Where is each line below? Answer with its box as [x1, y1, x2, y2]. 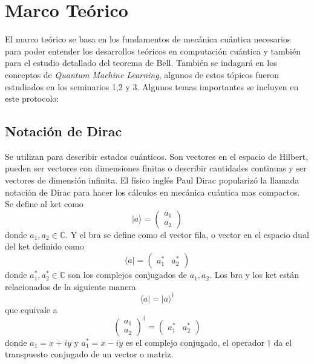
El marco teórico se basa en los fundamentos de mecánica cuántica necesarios [5, 33, 291, 45]
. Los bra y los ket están [209, 268, 299, 281]
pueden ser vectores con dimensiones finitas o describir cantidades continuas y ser [5, 162, 307, 174]
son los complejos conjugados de [68, 268, 188, 281]
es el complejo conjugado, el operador [125, 336, 265, 348]
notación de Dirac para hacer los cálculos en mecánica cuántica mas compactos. [5, 185, 300, 198]
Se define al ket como [5, 197, 83, 210]
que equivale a [5, 303, 57, 316]
